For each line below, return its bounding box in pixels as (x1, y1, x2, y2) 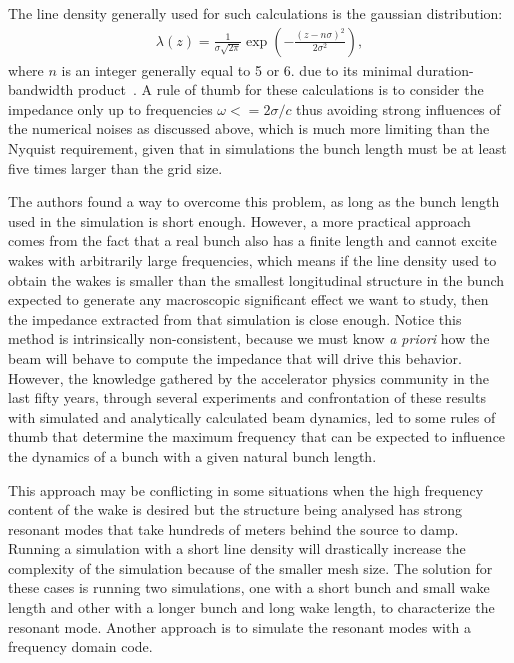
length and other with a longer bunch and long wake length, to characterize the (8, 597, 495, 618)
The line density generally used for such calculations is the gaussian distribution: (8, 3, 503, 23)
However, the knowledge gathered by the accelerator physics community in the (8, 367, 489, 388)
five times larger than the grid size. (8, 157, 223, 178)
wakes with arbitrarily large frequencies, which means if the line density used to (8, 249, 497, 270)
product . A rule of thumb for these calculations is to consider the (78, 79, 484, 100)
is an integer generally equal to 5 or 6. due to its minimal (61, 59, 413, 80)
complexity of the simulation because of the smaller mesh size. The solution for (8, 557, 493, 578)
